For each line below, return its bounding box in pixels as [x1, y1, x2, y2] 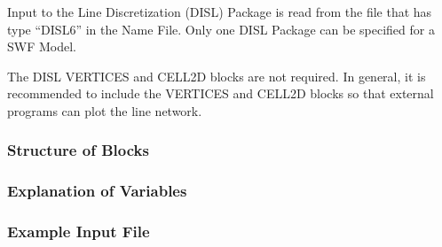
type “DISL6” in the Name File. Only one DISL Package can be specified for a [7, 19, 435, 38]
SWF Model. [7, 37, 76, 56]
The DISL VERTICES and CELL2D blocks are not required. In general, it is [7, 66, 426, 85]
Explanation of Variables [7, 180, 187, 202]
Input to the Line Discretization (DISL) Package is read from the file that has [7, 3, 432, 20]
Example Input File [7, 220, 150, 243]
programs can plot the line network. [7, 101, 202, 120]
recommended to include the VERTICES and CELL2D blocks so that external [7, 84, 434, 103]
